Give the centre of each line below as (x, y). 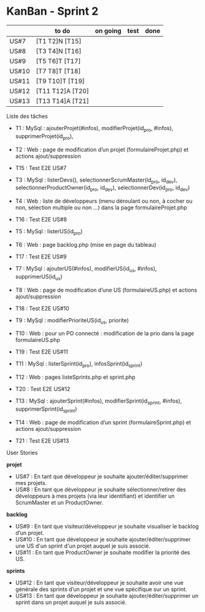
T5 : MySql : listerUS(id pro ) (49, 232)
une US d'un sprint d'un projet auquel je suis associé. (83, 546)
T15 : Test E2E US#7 (41, 168)
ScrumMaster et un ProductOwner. (59, 502)
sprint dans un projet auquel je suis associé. (71, 602)
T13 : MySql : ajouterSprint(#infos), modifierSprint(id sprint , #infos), (99, 401)
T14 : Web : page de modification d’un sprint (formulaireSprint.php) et (103, 422)
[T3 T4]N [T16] (59, 51)
